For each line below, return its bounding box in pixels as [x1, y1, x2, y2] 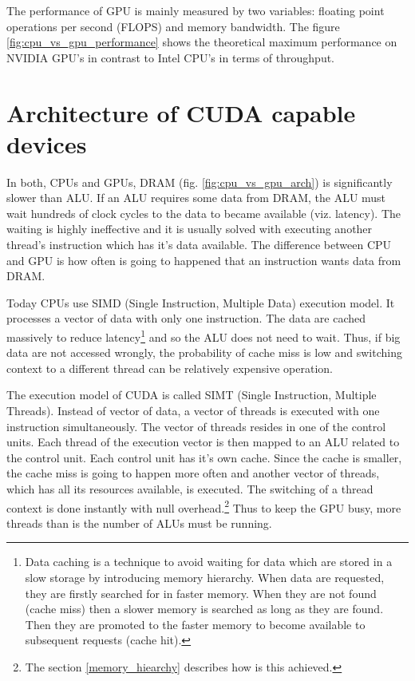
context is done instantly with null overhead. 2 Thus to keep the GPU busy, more [6, 497, 401, 516]
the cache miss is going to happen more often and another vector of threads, [6, 465, 380, 481]
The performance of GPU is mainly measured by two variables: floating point [6, 2, 385, 18]
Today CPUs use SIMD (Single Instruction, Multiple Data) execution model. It [6, 294, 395, 311]
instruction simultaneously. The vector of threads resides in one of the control [6, 418, 386, 434]
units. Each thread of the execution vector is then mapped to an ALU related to [6, 434, 400, 450]
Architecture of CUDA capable [6, 96, 356, 129]
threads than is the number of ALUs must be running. [6, 514, 272, 531]
